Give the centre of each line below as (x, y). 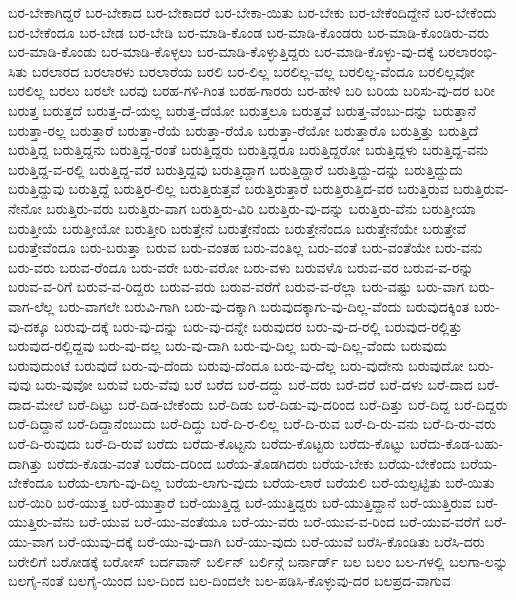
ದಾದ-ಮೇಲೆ (36, 403)
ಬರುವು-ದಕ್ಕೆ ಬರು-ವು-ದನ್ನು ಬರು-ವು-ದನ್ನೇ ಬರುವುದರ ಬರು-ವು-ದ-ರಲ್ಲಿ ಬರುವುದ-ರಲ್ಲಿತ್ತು (258, 325)
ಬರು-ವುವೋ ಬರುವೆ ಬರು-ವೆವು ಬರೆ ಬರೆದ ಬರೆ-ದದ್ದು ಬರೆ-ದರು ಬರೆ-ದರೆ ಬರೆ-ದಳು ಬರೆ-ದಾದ (254, 384)
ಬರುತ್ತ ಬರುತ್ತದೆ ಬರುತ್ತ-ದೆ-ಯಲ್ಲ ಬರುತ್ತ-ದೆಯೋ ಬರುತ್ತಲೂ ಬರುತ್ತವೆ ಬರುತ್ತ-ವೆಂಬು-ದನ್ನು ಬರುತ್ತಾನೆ (242, 109)
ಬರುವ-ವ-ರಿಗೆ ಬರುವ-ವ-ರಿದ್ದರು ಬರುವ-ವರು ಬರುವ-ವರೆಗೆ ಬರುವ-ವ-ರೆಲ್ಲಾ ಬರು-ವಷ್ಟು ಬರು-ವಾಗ (236, 286)
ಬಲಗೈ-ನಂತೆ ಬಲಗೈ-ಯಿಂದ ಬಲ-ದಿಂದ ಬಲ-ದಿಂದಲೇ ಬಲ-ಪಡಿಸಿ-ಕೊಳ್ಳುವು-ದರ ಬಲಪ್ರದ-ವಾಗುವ (229, 580)
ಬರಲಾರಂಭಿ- (468, 51)
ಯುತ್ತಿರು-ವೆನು (41, 521)
